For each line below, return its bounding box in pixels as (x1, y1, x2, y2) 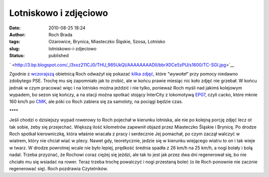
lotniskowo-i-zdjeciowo (48, 45, 97, 52)
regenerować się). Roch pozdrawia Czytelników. (9, 166, 108, 172)
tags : (9, 39, 20, 45)
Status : (9, 53, 25, 59)
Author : (9, 31, 26, 37)
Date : (9, 25, 21, 31)
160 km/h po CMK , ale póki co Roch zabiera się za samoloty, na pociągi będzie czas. (9, 98, 183, 104)
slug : (9, 45, 20, 52)
